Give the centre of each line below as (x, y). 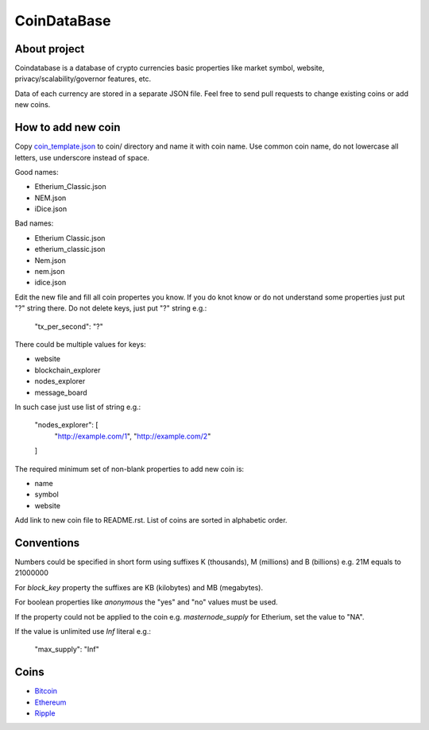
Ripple (45, 713)
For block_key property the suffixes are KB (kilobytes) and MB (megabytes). (139, 587)
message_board (61, 392)
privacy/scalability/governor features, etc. (83, 79)
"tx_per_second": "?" (69, 326)
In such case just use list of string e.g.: (78, 407)
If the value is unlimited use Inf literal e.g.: (83, 631)
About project (50, 49)
